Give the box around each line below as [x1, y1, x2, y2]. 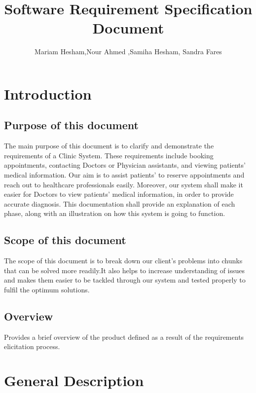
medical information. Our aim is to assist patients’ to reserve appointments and [4, 170, 245, 180]
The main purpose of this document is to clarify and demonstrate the [4, 141, 214, 151]
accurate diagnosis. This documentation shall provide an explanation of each [4, 198, 235, 209]
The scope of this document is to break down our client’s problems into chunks [4, 255, 243, 266]
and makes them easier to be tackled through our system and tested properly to [4, 275, 246, 285]
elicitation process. [4, 341, 60, 352]
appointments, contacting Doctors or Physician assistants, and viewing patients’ [4, 160, 246, 170]
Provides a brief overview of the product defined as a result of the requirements [4, 331, 244, 342]
